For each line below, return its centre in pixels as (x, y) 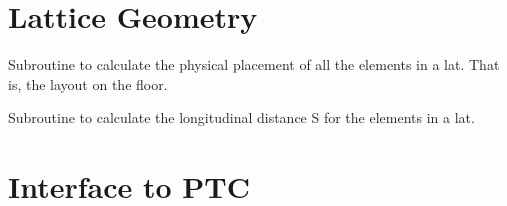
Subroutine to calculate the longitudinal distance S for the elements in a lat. (241, 117)
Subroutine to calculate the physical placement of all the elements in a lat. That (254, 64)
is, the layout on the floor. (88, 83)
